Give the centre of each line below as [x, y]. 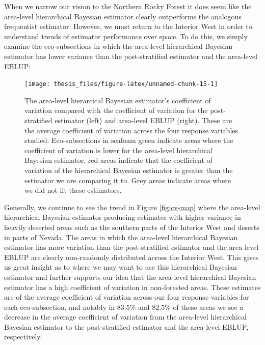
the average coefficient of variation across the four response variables [131, 130]
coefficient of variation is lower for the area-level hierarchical [118, 150]
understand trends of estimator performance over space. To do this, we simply [126, 36]
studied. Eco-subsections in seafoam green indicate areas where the [129, 140]
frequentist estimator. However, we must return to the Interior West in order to [128, 26]
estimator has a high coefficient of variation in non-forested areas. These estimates [132, 287]
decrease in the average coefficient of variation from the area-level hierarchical [125, 317]
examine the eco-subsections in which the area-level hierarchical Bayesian [118, 46]
